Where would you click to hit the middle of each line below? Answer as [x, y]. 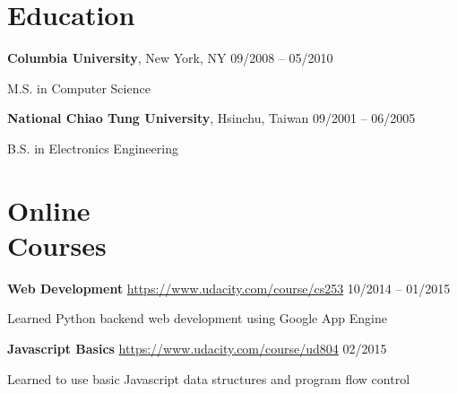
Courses [57, 245]
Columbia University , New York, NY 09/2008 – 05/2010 [170, 58]
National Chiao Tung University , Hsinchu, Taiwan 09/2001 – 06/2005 [211, 118]
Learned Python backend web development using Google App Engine [197, 318]
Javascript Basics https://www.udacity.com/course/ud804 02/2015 [197, 348]
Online [49, 210]
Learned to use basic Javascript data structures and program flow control [209, 378]
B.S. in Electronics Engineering [93, 148]
